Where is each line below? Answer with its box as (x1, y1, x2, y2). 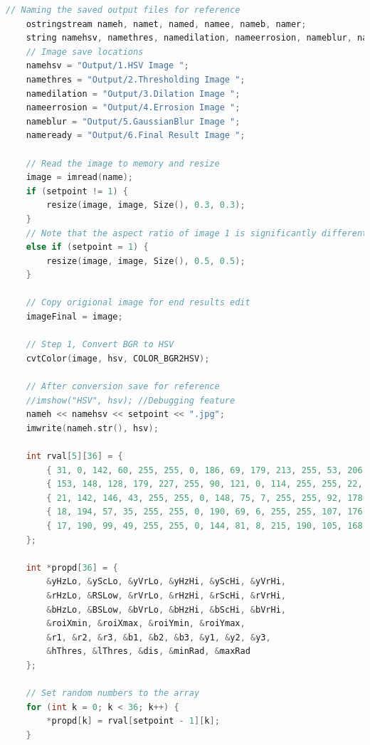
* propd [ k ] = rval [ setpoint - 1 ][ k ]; (46, 716, 220, 726)
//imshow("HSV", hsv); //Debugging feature (26, 395, 236, 406)
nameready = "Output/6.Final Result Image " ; (26, 130, 245, 141)
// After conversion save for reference (26, 381, 220, 392)
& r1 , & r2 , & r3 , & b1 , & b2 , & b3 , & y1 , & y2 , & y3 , (46, 632, 271, 643)
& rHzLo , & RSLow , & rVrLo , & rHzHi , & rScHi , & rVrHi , (46, 590, 286, 601)
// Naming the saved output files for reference (6, 5, 240, 15)
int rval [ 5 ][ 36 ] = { (26, 451, 123, 461)
